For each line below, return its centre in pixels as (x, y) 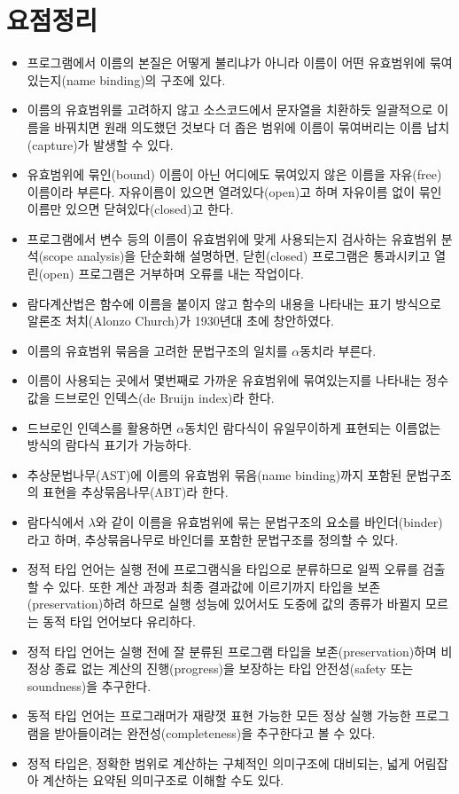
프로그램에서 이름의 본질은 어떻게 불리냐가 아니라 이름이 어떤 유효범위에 (226, 63)
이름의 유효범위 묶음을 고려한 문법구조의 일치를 (157, 350)
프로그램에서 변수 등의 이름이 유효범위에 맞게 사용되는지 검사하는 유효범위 (232, 238)
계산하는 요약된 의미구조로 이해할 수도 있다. (163, 780)
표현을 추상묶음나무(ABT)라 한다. (136, 492)
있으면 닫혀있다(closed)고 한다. (150, 209)
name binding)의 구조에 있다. (146, 79)
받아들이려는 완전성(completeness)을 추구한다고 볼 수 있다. (215, 732)
